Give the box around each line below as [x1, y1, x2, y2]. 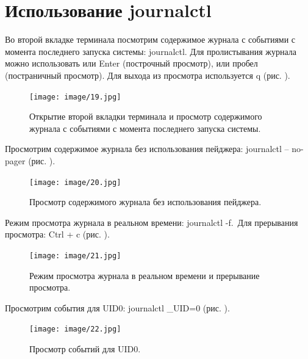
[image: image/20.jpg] [29, 178, 121, 187]
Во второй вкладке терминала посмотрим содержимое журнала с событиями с [5, 33, 296, 46]
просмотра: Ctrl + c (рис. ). [5, 228, 110, 241]
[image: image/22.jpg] [29, 325, 121, 334]
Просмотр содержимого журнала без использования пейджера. [29, 195, 262, 208]
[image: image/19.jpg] [29, 92, 121, 101]
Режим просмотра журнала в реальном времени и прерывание [29, 269, 260, 281]
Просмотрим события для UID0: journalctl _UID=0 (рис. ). [5, 301, 230, 314]
